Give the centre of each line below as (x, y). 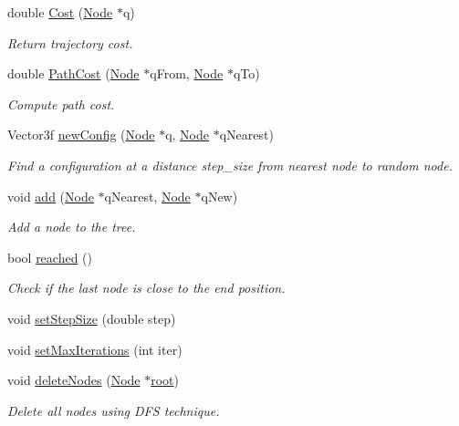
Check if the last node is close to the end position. (146, 288)
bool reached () (50, 257)
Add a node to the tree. (72, 227)
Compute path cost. (61, 104)
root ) (165, 380)
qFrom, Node (187, 73)
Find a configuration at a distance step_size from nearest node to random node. (230, 165)
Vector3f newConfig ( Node (81, 135)
